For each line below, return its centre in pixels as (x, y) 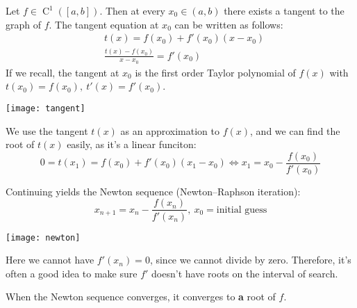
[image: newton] (43, 237)
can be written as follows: (229, 24)
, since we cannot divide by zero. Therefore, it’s (250, 260)
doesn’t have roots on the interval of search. (245, 273)
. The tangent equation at (104, 24)
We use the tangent (47, 130)
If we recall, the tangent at (63, 72)
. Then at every (132, 10)
